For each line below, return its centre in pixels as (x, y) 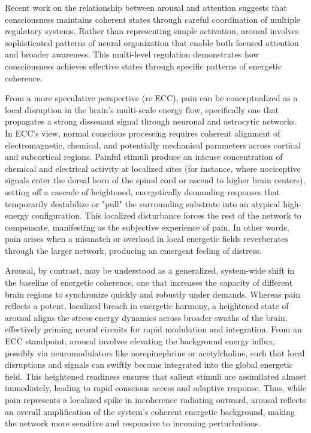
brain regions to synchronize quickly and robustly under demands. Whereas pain (153, 294)
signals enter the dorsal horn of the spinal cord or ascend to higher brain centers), (155, 180)
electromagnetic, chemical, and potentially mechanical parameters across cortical (153, 145)
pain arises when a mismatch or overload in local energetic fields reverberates (147, 239)
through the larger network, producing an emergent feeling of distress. (133, 250)
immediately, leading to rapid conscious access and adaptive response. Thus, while (156, 388)
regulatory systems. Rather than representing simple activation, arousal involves (152, 31)
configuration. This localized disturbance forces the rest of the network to (166, 215)
